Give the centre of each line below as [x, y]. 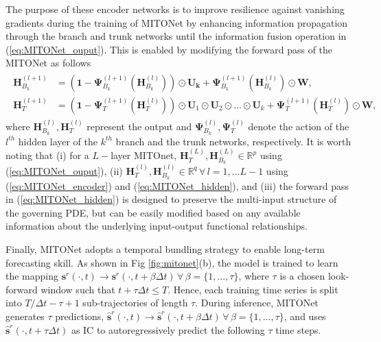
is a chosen [302, 276]
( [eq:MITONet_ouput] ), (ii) [64, 170]
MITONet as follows [48, 63]
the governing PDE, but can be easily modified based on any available [153, 212]
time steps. [298, 329]
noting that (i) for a [47, 155]
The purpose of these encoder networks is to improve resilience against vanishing [175, 9]
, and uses [305, 316]
